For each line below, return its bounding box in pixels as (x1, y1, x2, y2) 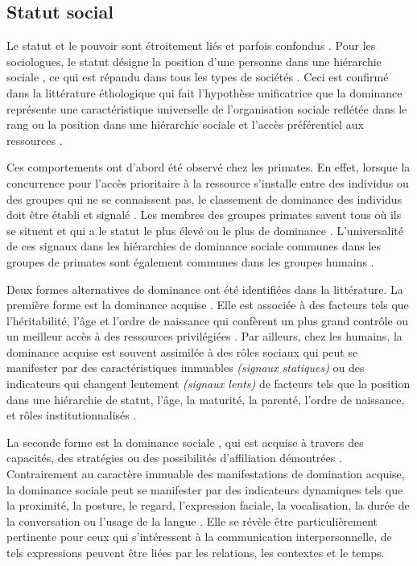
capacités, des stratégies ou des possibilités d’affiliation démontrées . (6, 449, 342, 466)
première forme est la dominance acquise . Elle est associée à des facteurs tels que (6, 296, 409, 313)
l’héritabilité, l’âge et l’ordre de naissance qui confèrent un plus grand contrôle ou (6, 312, 409, 328)
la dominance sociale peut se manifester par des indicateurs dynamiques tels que (6, 481, 403, 498)
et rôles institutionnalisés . (6, 407, 137, 423)
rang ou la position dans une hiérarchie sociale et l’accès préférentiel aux (6, 116, 364, 133)
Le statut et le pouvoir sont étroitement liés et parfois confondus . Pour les (6, 37, 376, 54)
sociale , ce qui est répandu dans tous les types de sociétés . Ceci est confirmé (6, 68, 389, 85)
